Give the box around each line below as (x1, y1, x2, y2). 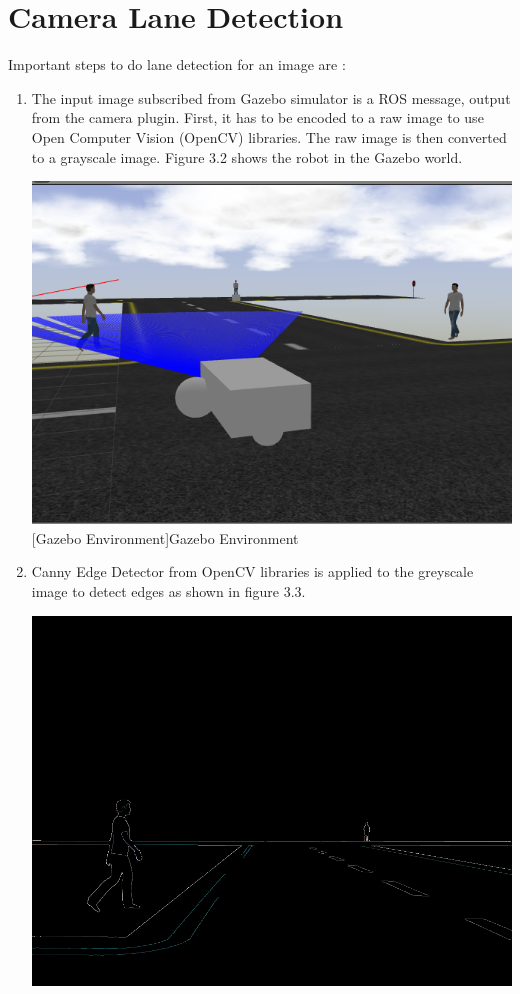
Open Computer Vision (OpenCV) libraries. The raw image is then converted (31, 126, 507, 147)
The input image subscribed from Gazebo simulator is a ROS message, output (31, 87, 511, 108)
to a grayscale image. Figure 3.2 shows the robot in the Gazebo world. (31, 146, 463, 167)
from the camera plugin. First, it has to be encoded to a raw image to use (31, 107, 484, 128)
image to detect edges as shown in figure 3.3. (31, 580, 306, 601)
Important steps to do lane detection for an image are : (8, 54, 346, 75)
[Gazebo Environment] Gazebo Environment (31, 527, 299, 548)
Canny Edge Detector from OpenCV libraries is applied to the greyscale (31, 561, 474, 582)
